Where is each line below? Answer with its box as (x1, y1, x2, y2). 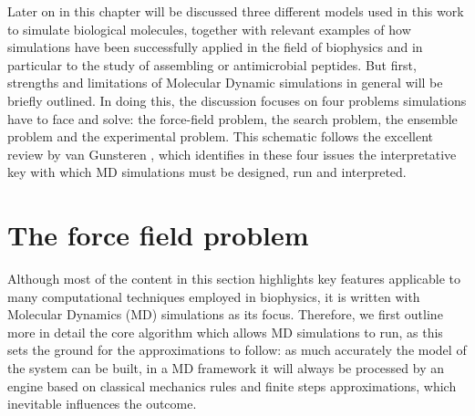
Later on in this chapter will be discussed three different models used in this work (7, 2, 464, 20)
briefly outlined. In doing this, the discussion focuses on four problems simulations (7, 90, 467, 109)
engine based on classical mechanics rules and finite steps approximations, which (7, 376, 457, 395)
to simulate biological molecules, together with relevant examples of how (7, 19, 411, 38)
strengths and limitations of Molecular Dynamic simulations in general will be (7, 73, 443, 92)
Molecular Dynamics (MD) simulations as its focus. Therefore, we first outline (7, 305, 443, 324)
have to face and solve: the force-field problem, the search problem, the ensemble (7, 109, 458, 128)
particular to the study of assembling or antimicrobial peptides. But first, (7, 55, 417, 74)
